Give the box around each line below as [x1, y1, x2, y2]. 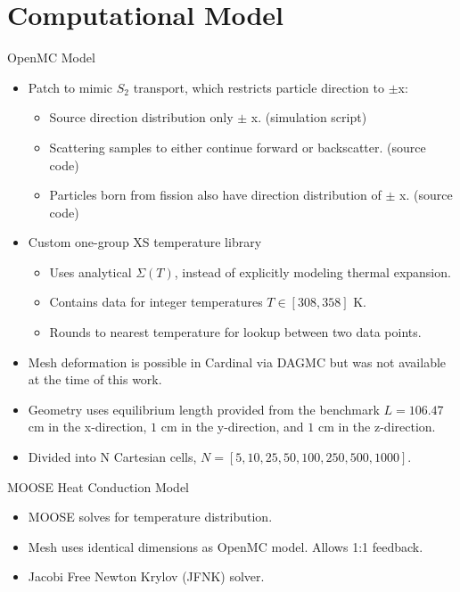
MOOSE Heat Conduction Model [7, 477, 190, 496]
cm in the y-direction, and [160, 417, 304, 436]
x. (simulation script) [251, 108, 367, 127]
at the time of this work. [28, 370, 162, 389]
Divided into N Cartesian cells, [28, 448, 197, 466]
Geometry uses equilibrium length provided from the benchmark [28, 399, 380, 418]
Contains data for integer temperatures [49, 292, 263, 311]
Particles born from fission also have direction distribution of [49, 185, 382, 204]
